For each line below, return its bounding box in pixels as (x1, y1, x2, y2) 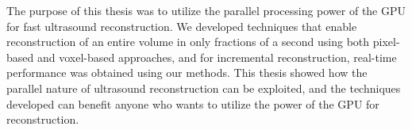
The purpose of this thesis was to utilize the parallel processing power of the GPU (6, 2, 406, 18)
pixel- (372, 33, 400, 50)
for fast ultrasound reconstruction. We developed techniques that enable (6, 17, 357, 34)
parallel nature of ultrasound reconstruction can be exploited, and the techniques (6, 79, 401, 96)
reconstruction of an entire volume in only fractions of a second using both (6, 33, 370, 50)
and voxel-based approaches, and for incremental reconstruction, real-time (37, 48, 397, 65)
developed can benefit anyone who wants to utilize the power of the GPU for (6, 95, 379, 112)
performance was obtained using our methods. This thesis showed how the (6, 64, 368, 81)
